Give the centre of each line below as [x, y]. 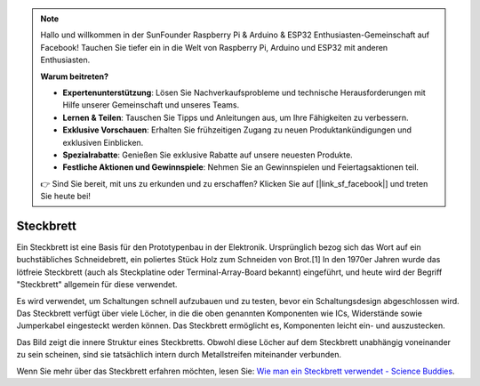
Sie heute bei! [65, 197]
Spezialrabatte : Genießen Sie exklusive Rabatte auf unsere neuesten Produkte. [208, 155]
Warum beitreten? [75, 76]
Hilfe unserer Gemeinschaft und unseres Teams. [151, 105]
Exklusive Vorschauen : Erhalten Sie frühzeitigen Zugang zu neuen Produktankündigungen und [237, 130]
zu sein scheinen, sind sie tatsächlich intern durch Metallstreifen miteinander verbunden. [179, 355]
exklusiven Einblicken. [103, 142]
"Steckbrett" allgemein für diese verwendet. [97, 285]
